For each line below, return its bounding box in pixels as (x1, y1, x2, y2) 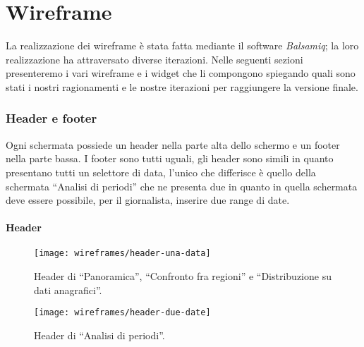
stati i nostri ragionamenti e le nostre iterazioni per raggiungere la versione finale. (6, 79, 358, 94)
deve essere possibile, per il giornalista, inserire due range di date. (6, 193, 290, 207)
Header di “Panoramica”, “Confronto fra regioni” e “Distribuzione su (34, 269, 332, 284)
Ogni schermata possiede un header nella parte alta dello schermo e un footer (6, 137, 340, 152)
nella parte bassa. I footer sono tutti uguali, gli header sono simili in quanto (6, 151, 334, 166)
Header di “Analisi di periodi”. (34, 327, 165, 342)
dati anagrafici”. (34, 282, 102, 297)
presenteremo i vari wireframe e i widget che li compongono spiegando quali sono (6, 66, 356, 80)
